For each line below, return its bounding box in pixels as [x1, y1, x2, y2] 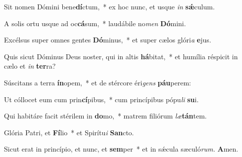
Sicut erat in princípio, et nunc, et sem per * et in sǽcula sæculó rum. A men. [4, 144, 239, 154]
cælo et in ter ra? [4, 61, 56, 71]
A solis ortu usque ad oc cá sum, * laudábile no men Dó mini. [4, 18, 186, 28]
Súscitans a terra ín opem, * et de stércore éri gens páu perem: [4, 77, 191, 87]
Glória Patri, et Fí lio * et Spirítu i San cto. [4, 127, 134, 137]
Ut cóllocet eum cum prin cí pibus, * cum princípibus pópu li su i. [4, 94, 199, 104]
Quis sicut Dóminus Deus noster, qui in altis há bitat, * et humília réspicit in [4, 51, 238, 61]
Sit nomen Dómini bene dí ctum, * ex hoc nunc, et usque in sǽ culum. [4, 1, 215, 11]
